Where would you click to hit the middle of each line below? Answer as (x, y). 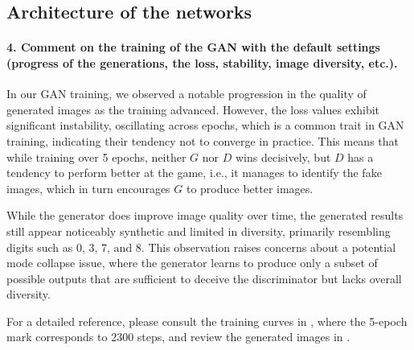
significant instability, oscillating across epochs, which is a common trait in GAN (205, 125)
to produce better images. (250, 188)
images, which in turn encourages (88, 188)
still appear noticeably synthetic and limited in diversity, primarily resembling (199, 231)
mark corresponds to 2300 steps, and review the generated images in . (178, 337)
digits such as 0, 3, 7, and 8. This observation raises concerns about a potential (201, 247)
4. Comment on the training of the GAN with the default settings (193, 47)
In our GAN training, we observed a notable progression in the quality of (187, 94)
